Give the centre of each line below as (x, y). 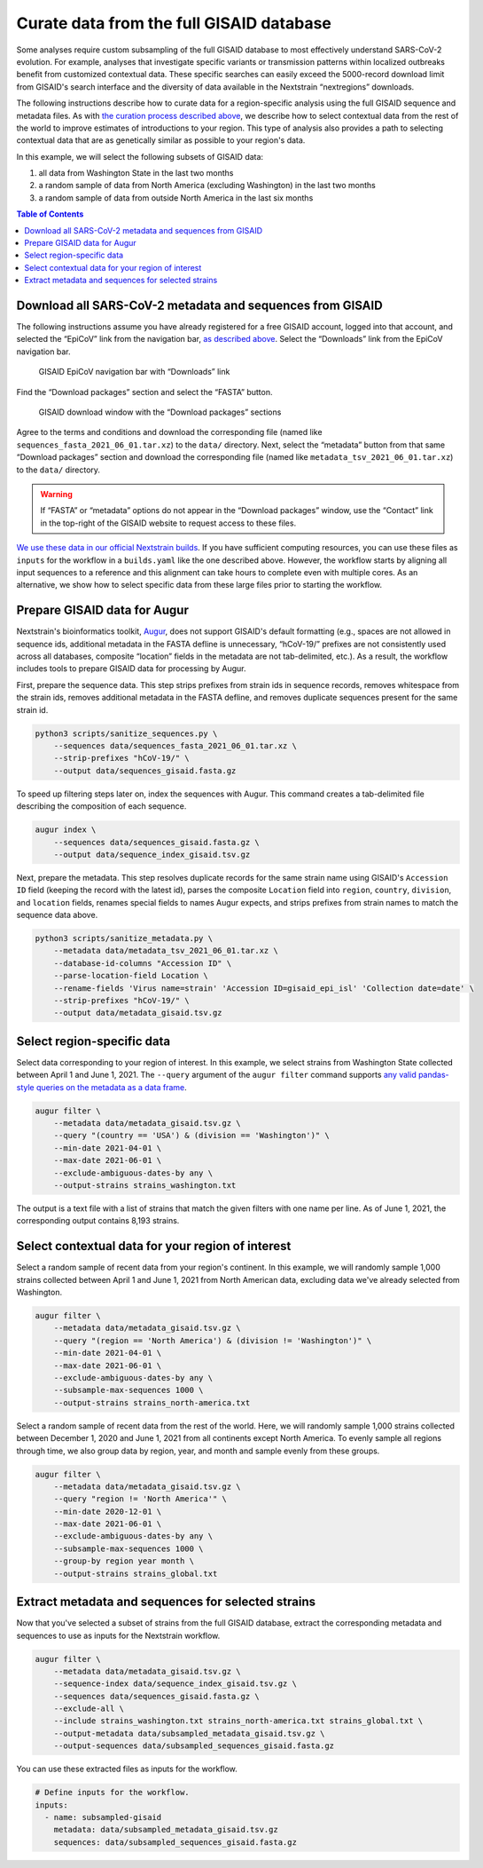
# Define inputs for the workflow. (112, 1793)
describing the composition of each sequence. (101, 806)
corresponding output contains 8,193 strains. (98, 1221)
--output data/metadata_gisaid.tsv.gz (138, 1013)
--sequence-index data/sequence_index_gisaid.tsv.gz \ (175, 1684)
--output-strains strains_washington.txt (145, 1185)
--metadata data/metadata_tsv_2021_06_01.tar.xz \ (166, 951)
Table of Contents (50, 214)
